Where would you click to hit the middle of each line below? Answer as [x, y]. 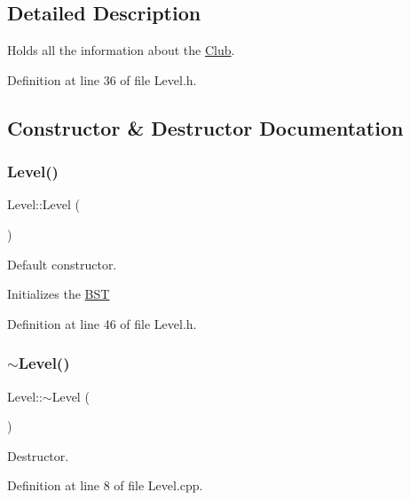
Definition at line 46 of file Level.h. [102, 323]
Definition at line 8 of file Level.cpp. [105, 485]
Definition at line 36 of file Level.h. [102, 79]
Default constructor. [62, 264]
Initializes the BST [59, 294]
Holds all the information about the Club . [121, 50]
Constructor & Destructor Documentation [205, 127]
